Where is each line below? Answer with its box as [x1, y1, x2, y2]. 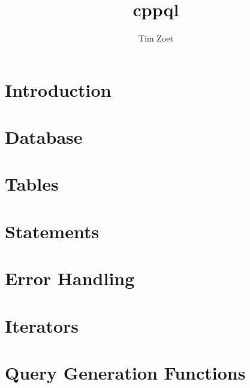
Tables [5, 171, 59, 196]
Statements [5, 218, 100, 243]
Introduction [5, 77, 112, 102]
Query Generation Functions [5, 360, 246, 384]
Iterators [5, 313, 79, 337]
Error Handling [5, 266, 135, 291]
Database [5, 125, 83, 149]
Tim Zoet [138, 32, 173, 45]
